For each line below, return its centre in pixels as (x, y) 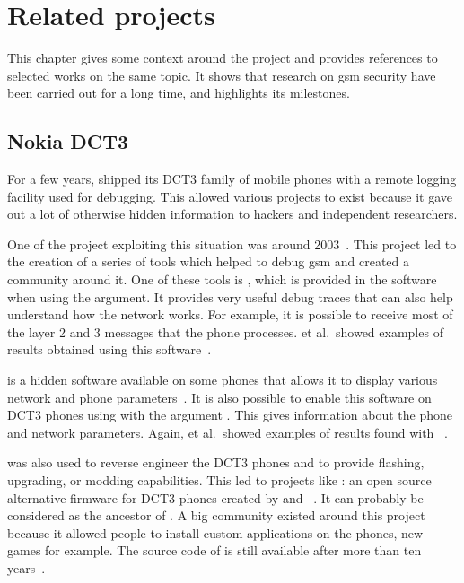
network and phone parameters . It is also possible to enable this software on (219, 397)
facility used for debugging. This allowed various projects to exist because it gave (230, 196)
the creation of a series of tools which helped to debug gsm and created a (209, 261)
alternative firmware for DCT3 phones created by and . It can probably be (215, 497)
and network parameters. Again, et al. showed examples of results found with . (228, 432)
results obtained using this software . (109, 349)
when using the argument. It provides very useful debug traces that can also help (230, 296)
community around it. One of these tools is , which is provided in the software (222, 279)
